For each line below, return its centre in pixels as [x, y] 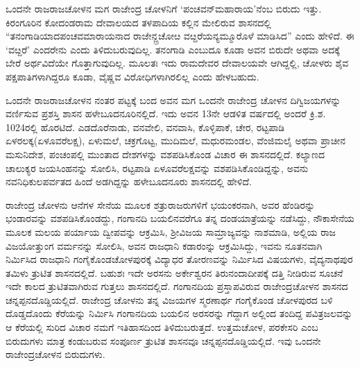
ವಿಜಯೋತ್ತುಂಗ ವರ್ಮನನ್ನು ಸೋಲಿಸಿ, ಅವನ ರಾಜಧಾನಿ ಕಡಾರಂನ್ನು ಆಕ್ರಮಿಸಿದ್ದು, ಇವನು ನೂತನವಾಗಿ [164, 245]
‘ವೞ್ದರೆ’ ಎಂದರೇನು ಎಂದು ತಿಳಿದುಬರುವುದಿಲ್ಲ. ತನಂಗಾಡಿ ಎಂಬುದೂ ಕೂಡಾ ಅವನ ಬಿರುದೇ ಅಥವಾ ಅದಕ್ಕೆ [173, 49]
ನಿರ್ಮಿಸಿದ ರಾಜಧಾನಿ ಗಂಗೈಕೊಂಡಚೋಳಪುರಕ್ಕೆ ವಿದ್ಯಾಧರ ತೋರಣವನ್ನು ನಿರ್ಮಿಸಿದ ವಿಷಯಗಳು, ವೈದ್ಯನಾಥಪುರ [179, 259]
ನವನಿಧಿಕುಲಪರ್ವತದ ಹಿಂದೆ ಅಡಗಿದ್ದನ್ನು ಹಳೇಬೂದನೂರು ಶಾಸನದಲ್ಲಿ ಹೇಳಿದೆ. [129, 181]
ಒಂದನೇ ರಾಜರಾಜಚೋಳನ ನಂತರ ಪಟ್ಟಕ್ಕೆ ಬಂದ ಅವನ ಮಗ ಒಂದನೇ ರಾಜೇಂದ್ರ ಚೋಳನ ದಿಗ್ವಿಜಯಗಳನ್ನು [173, 100]
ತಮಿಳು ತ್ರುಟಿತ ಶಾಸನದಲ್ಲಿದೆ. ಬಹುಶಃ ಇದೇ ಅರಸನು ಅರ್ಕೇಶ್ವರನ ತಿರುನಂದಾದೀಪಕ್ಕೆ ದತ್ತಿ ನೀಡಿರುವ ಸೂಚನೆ [174, 272]
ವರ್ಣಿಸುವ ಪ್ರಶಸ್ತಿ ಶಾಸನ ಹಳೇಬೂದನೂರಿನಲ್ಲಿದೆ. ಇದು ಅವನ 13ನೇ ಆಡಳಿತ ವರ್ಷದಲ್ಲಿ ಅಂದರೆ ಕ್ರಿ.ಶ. [166, 113]
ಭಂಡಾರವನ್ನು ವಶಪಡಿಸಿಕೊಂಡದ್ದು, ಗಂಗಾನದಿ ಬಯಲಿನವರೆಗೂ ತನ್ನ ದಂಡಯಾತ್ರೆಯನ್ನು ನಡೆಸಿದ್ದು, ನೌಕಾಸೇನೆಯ [180, 218]
